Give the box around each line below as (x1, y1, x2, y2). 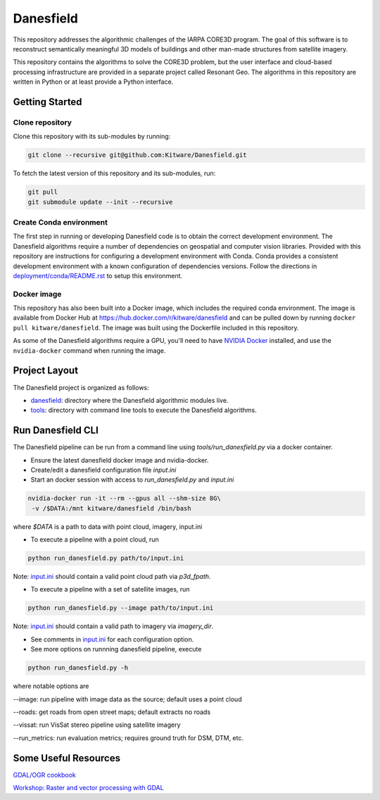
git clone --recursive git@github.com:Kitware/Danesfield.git (27, 151, 247, 159)
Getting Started (13, 96, 82, 108)
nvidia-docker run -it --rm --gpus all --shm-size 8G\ (27, 494, 221, 503)
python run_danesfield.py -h (27, 664, 129, 672)
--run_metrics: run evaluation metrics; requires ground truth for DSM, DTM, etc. (13, 733, 244, 742)
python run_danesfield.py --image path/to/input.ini (27, 604, 214, 612)
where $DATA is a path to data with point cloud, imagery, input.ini (13, 522, 203, 531)
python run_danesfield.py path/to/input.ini (27, 554, 184, 563)
